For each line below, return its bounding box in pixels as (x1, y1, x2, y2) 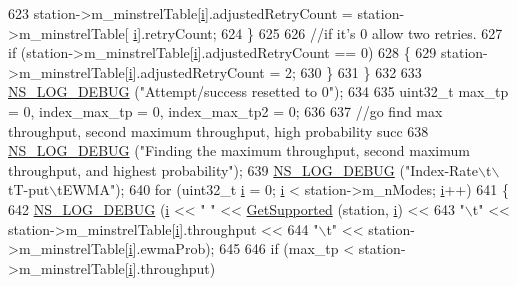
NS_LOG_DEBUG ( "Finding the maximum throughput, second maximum (8, 140, 470, 161)
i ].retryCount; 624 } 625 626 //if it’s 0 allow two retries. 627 (133, 22, 503, 43)
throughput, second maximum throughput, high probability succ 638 (8, 120, 429, 141)
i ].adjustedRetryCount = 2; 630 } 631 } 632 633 (128, 61, 422, 82)
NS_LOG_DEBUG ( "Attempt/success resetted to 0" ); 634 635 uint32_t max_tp (8, 81, 509, 102)
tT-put (8, 179, 50, 200)
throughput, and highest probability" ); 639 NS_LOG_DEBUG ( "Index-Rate (8, 159, 479, 180)
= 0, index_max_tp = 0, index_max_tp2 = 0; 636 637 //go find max (8, 100, 443, 121)
